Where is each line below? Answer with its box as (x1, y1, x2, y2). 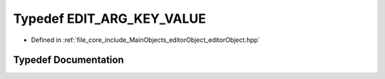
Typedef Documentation (13, 54, 124, 66)
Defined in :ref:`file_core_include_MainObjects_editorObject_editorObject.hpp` (31, 36, 260, 44)
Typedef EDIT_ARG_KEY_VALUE (13, 11, 206, 26)
